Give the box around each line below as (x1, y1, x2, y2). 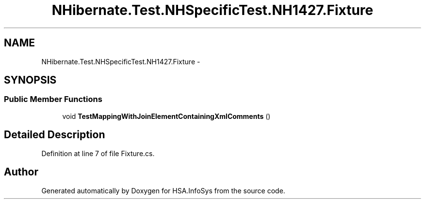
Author (4, 166, 38, 178)
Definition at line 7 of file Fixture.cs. (41, 149, 155, 158)
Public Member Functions (4, 94, 102, 104)
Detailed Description (4, 129, 105, 141)
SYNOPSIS (4, 74, 57, 87)
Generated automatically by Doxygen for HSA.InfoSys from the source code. (41, 186, 285, 195)
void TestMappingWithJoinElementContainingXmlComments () (62, 112, 271, 120)
